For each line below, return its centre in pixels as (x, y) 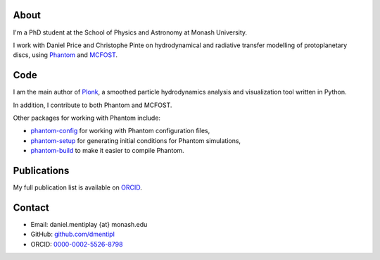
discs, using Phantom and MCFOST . (65, 55)
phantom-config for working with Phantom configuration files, (120, 131)
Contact (31, 208)
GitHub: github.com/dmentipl (73, 234)
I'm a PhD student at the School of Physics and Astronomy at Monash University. (130, 32)
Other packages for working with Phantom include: (87, 118)
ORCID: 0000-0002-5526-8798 (77, 244)
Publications (41, 170)
